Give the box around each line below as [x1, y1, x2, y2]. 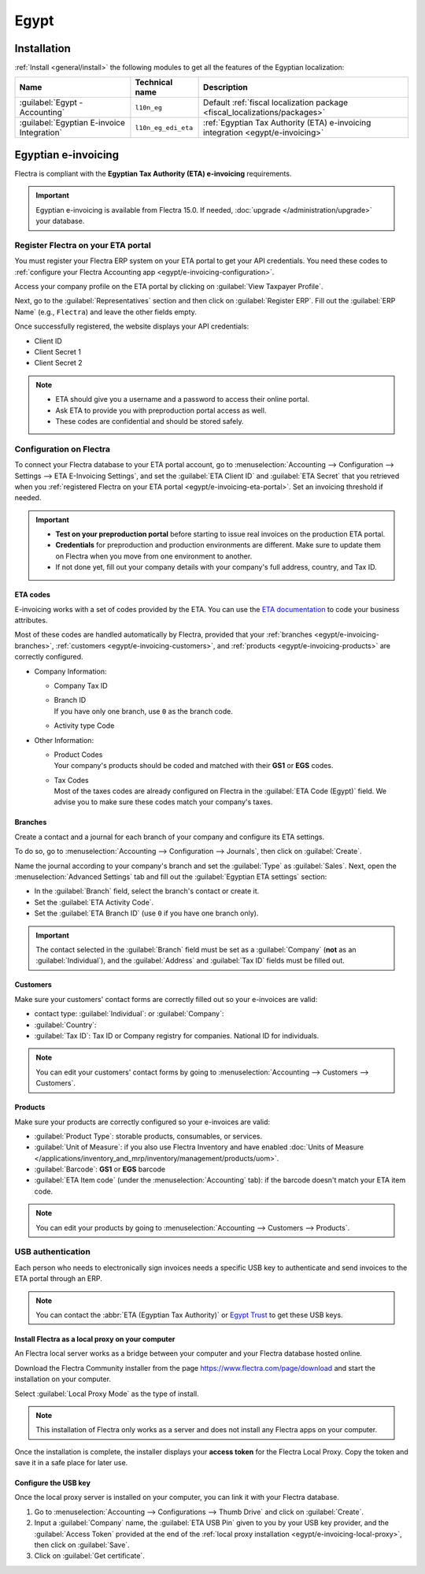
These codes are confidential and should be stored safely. [55, 416, 244, 425]
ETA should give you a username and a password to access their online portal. [55, 395, 310, 404]
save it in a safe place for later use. [14, 1458, 128, 1468]
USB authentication [14, 1246, 91, 1257]
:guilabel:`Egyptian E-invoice [19, 117, 126, 128]
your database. [35, 217, 85, 226]
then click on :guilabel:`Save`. [34, 1540, 130, 1550]
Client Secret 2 [34, 358, 83, 368]
